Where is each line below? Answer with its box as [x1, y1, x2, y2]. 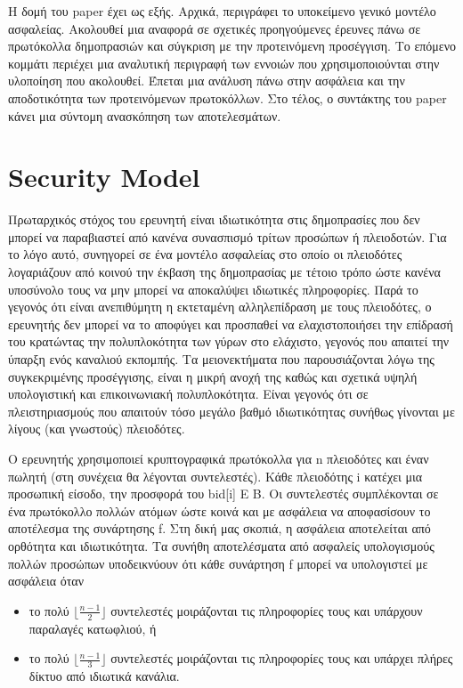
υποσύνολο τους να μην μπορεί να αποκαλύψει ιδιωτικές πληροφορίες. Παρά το [8, 279, 418, 298]
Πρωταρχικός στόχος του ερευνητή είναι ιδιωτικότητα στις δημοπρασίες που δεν [8, 210, 420, 229]
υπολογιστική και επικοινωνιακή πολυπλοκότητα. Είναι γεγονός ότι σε [8, 384, 369, 403]
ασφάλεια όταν [8, 571, 85, 590]
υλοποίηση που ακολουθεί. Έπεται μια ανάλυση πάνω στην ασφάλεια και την [8, 71, 405, 90]
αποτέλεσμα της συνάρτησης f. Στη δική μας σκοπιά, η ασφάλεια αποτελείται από [8, 519, 431, 538]
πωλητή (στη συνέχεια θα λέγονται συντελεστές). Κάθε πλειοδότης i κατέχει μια [8, 466, 423, 485]
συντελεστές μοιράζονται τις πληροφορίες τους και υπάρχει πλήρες [110, 649, 453, 668]
